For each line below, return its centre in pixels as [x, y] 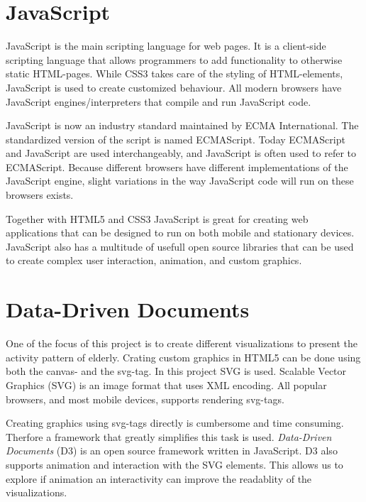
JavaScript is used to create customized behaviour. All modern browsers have [174, 87]
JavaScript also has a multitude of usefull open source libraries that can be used [180, 246]
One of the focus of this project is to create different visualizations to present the [182, 343]
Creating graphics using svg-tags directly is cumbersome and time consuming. [175, 423]
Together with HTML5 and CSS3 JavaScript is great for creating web [157, 218]
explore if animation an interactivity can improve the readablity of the [159, 478]
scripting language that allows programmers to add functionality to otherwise [174, 59]
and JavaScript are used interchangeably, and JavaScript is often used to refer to [181, 153]
